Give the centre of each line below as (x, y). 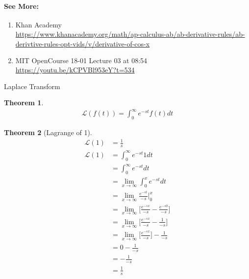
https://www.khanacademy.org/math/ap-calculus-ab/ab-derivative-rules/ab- (130, 34)
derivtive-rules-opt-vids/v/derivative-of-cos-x (83, 43)
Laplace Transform (32, 86)
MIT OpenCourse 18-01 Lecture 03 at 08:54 (81, 60)
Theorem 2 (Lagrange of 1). (48, 132)
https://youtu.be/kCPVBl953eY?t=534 (75, 70)
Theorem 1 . (24, 103)
